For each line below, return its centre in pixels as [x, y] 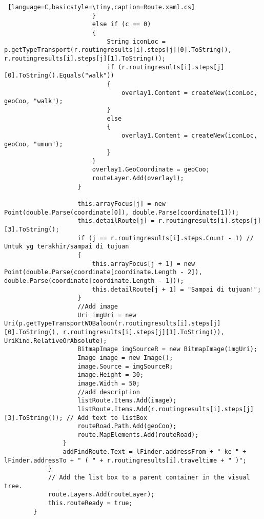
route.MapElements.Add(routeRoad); [138, 435]
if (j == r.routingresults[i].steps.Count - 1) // [166, 238]
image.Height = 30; [111, 375]
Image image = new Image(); [125, 358]
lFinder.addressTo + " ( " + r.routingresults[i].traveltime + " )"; [125, 460]
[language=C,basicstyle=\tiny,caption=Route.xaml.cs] [101, 7]
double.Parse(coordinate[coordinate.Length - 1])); [94, 281]
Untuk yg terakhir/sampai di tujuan [67, 247]
